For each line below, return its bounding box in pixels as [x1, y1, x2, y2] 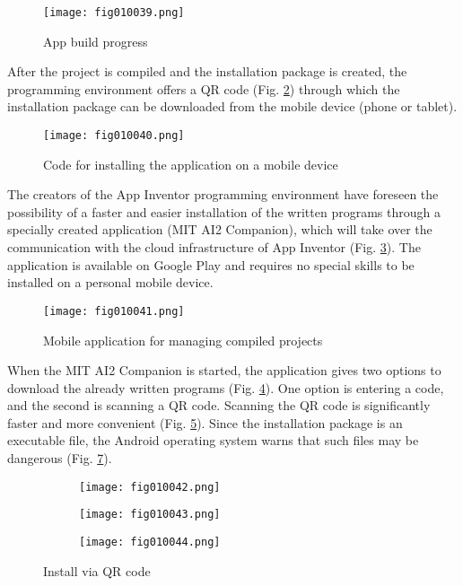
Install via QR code [43, 561, 151, 580]
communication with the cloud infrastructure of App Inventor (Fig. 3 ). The [7, 238, 421, 257]
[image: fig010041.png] [43, 304, 185, 318]
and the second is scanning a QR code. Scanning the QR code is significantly [7, 396, 431, 415]
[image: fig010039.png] [43, 6, 185, 19]
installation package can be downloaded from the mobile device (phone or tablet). [7, 97, 458, 116]
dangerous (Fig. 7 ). [7, 449, 112, 468]
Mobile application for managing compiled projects [43, 330, 323, 349]
